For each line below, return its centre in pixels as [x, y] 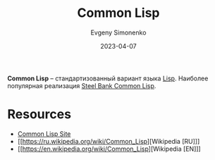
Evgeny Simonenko [118, 32]
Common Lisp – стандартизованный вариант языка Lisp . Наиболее [108, 78]
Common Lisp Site [44, 134]
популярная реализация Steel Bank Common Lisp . [82, 85]
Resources [39, 115]
